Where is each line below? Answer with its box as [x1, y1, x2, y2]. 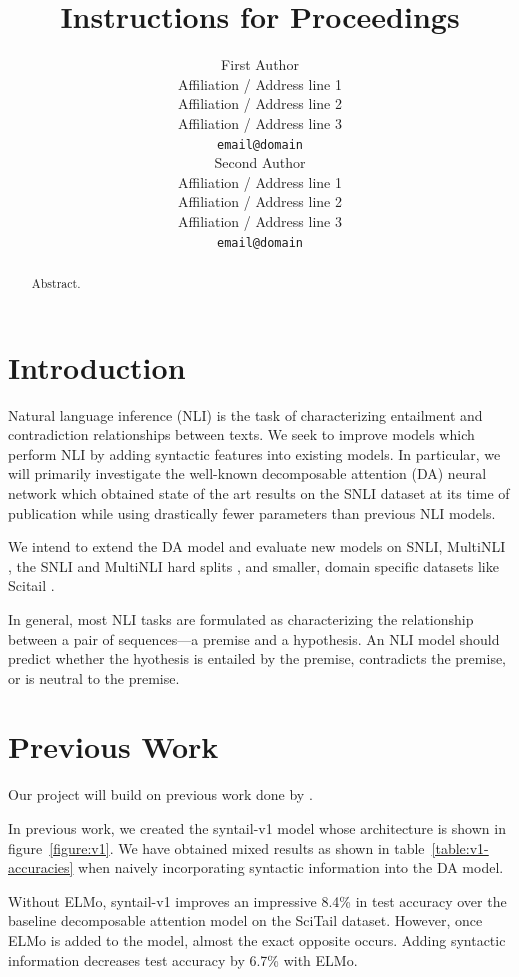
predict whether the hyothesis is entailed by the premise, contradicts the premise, [8, 648, 507, 669]
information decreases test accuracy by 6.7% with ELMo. [8, 949, 358, 970]
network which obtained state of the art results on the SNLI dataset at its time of [8, 482, 510, 503]
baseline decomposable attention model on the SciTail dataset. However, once [8, 910, 483, 931]
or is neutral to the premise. [8, 667, 180, 688]
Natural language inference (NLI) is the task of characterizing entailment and [8, 404, 483, 425]
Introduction [8, 346, 186, 387]
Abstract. [31, 274, 81, 291]
